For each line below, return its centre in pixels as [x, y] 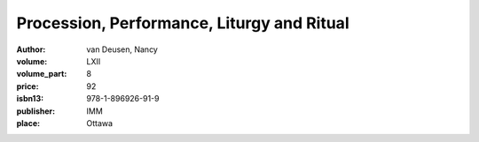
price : [27, 86]
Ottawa [100, 123]
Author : [31, 49]
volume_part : [42, 74]
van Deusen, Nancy [122, 49]
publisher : [36, 111]
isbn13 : [30, 99]
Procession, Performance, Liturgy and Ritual [183, 23]
